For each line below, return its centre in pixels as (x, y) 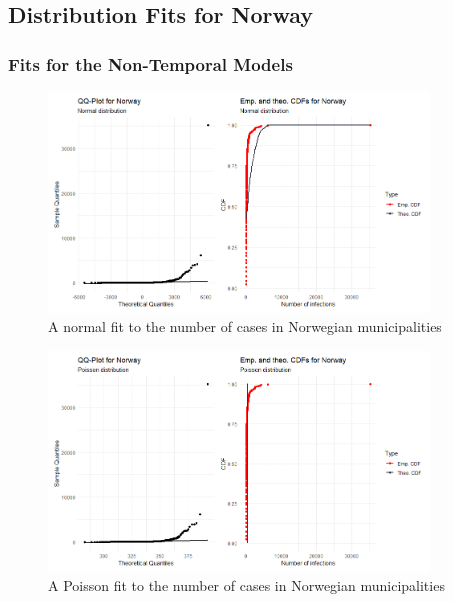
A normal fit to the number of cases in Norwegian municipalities (245, 326)
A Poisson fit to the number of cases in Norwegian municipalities (246, 585)
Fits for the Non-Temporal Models (150, 63)
